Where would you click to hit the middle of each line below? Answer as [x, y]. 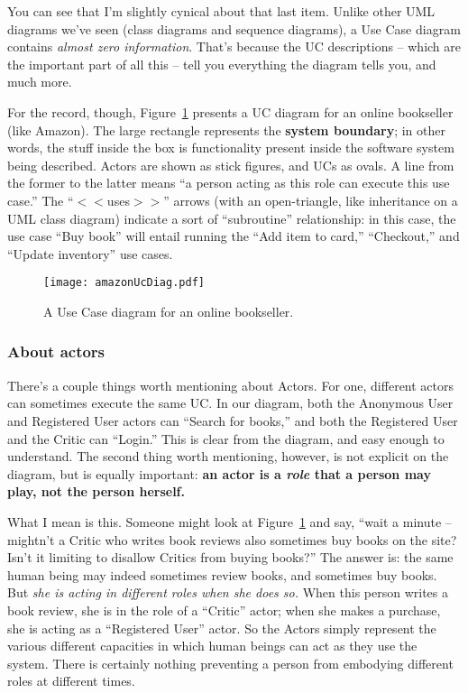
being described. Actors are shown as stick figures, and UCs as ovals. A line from [231, 165]
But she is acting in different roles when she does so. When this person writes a [228, 592]
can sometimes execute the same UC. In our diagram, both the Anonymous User [230, 403]
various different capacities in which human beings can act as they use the [212, 646]
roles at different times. [71, 681]
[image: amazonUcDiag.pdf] [124, 283]
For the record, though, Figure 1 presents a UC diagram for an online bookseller [230, 111]
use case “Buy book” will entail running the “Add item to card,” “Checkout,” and [234, 236]
